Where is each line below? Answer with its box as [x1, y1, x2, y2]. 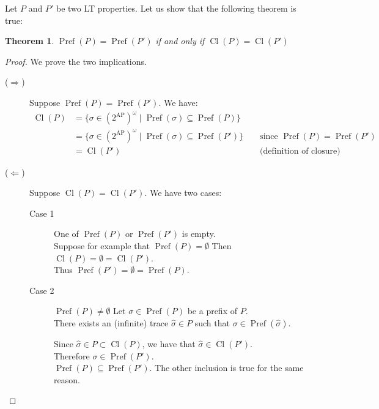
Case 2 [29, 283, 54, 296]
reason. [54, 373, 80, 386]
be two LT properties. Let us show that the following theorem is [56, 2, 296, 14]
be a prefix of [187, 304, 237, 317]
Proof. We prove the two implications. [5, 54, 147, 67]
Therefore [54, 349, 90, 362]
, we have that [142, 337, 196, 350]
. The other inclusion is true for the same [149, 361, 304, 374]
